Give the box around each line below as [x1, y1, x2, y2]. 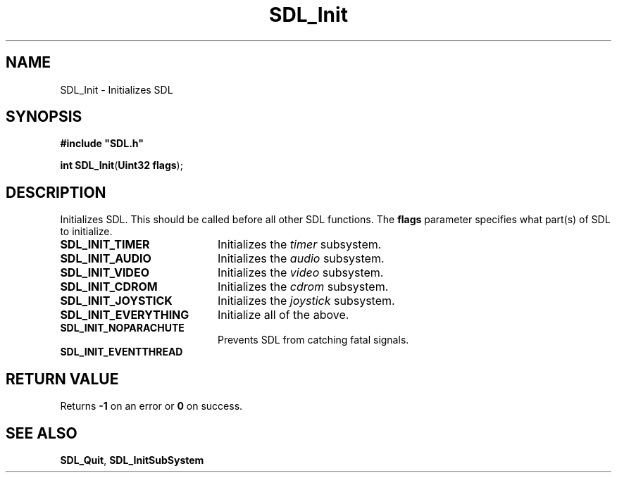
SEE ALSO [6, 424, 77, 442]
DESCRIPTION [6, 183, 106, 201]
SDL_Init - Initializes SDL [60, 83, 173, 96]
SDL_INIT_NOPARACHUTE [60, 322, 185, 334]
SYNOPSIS [6, 108, 82, 126]
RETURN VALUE [6, 370, 119, 388]
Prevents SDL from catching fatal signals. [218, 334, 409, 346]
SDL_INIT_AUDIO [60, 251, 151, 266]
